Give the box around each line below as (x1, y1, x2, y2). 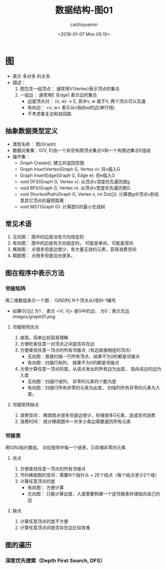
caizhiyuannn (70, 21, 98, 28)
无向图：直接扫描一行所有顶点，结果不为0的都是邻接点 (27, 354, 140, 359)
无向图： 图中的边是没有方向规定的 (12, 234, 84, 240)
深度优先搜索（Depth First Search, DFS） (5, 557, 105, 564)
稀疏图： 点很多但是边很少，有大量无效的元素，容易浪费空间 (12, 246, 136, 252)
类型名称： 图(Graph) (12, 141, 56, 147)
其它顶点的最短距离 (24, 197, 64, 203)
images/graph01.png (12, 314, 56, 320)
